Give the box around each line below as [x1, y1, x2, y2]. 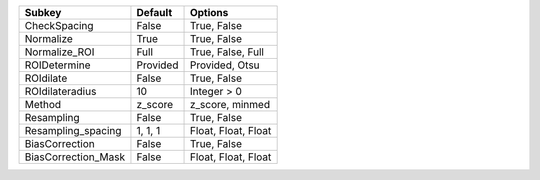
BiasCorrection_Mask [24, 150, 125, 164]
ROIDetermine [24, 58, 91, 72]
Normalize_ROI [24, 45, 95, 59]
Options [189, 6, 229, 19]
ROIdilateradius [24, 85, 97, 98]
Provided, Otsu [189, 58, 260, 72]
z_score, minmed [189, 98, 270, 111]
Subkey [24, 6, 62, 19]
